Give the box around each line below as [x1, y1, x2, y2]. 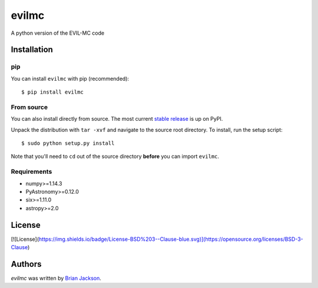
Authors [11, 259, 42, 269]
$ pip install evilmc [21, 89, 84, 95]
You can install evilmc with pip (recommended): [11, 75, 130, 82]
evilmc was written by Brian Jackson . [11, 274, 101, 282]
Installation [11, 45, 53, 55]
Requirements [11, 168, 52, 176]
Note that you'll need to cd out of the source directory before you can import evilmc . [11, 153, 220, 160]
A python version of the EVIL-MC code [11, 29, 105, 37]
